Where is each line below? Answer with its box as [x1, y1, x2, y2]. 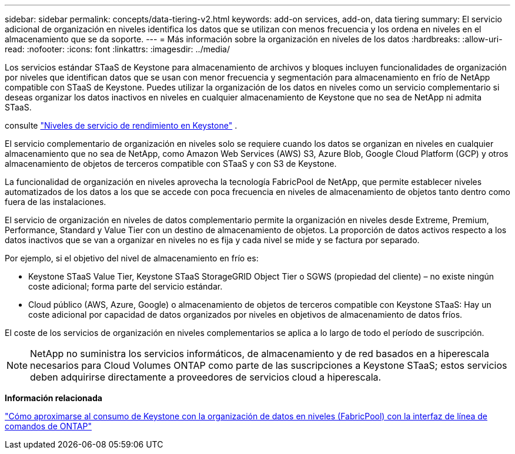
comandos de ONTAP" [5, 421, 92, 431]
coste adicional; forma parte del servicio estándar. [28, 281, 223, 291]
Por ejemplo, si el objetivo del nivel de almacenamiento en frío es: [5, 253, 259, 263]
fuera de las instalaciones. [5, 197, 106, 207]
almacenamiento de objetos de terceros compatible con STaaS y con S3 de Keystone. [5, 159, 337, 169]
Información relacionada [5, 393, 102, 403]
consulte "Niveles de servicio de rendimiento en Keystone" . [5, 120, 238, 130]
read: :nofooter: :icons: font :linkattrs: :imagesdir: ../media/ [5, 44, 230, 54]
